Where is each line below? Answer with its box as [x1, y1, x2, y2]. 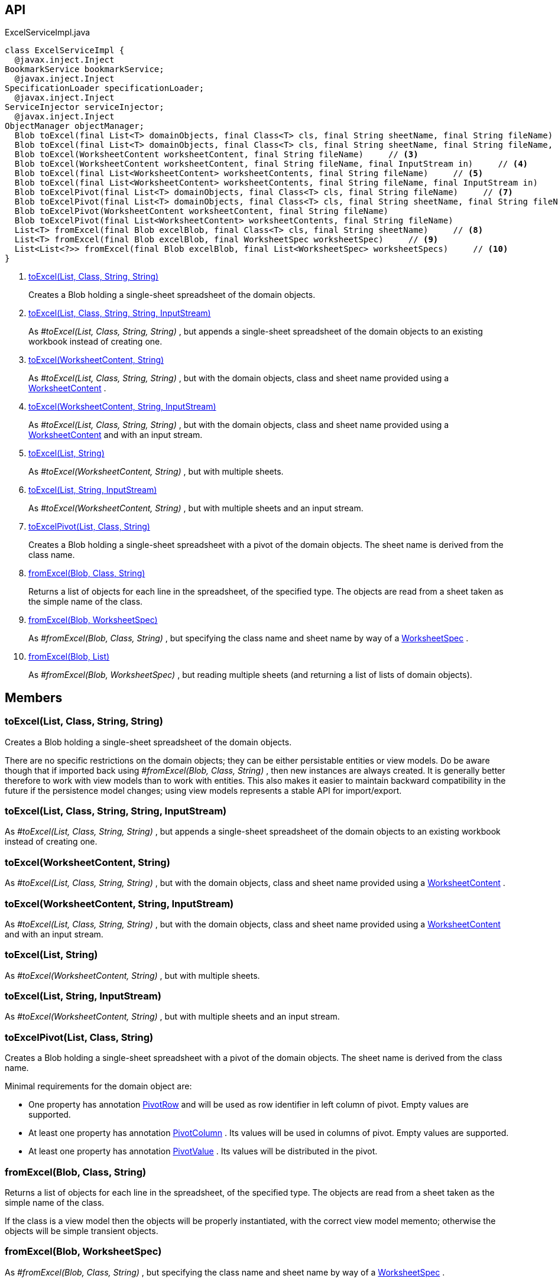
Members [5, 690, 63, 705]
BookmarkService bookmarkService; [5, 64, 164, 74]
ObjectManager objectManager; [5, 121, 145, 131]
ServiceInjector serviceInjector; [5, 102, 164, 112]
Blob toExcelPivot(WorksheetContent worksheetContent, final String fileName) [14, 206, 389, 216]
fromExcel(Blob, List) [28, 651, 110, 662]
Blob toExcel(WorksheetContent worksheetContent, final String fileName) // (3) [14, 150, 418, 160]
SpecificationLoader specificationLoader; [5, 83, 205, 93]
